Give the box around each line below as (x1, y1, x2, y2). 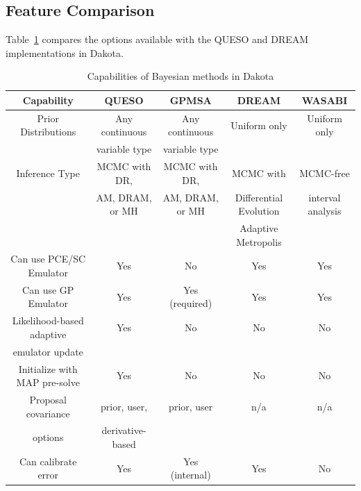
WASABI (301, 92, 348, 107)
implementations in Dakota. (6, 45, 124, 60)
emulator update (12, 344, 83, 358)
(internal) (170, 467, 211, 482)
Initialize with (18, 361, 78, 376)
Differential (235, 190, 283, 204)
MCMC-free (299, 165, 350, 180)
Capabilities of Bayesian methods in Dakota (87, 69, 274, 83)
